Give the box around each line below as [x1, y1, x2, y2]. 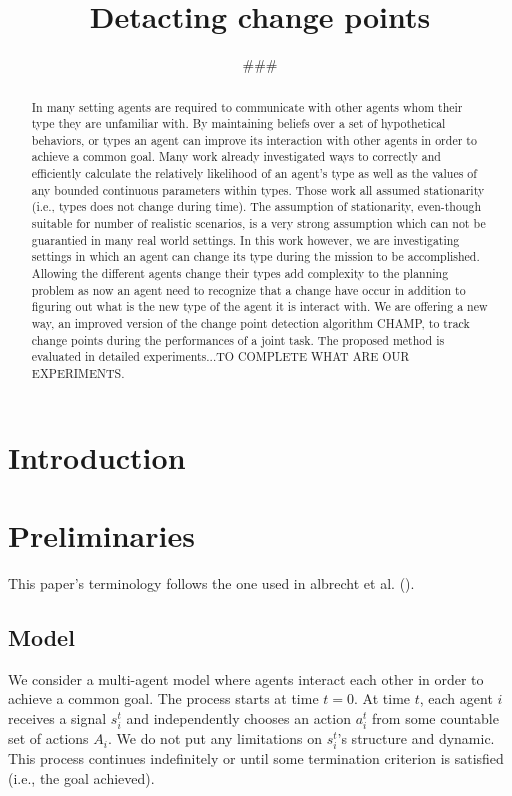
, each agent [419, 688, 493, 709]
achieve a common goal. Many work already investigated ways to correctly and [31, 148, 441, 165]
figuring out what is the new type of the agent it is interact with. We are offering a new [31, 298, 488, 315]
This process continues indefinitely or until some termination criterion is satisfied [8, 748, 504, 769]
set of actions [8, 728, 89, 749]
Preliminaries [8, 515, 195, 556]
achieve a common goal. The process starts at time [8, 688, 319, 709]
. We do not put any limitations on [107, 728, 322, 749]
